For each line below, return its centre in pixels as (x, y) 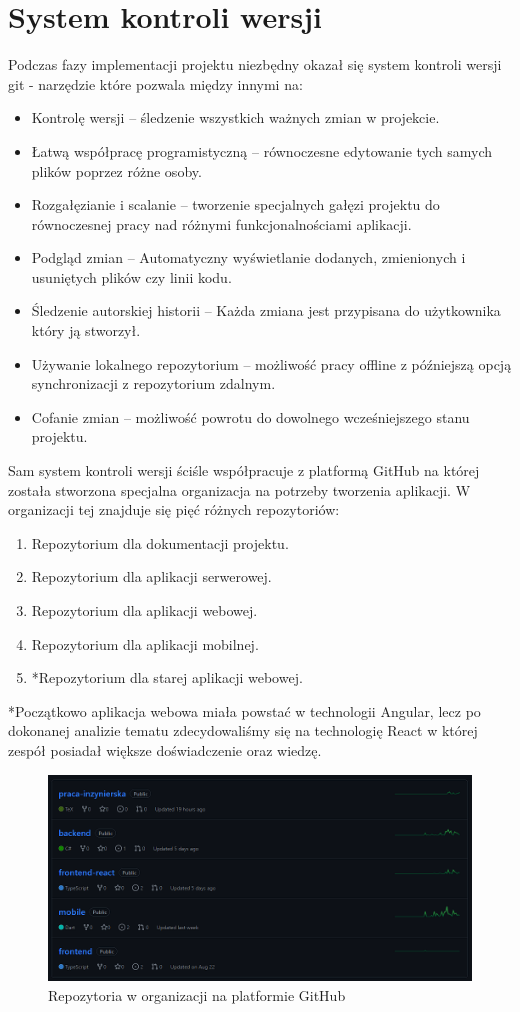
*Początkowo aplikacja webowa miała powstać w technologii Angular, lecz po (244, 710)
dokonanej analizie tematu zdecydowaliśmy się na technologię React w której (243, 730)
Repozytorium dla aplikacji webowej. (144, 610)
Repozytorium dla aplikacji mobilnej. (145, 643)
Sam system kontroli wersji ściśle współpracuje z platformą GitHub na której (244, 470)
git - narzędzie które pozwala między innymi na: (155, 83)
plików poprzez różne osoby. (116, 170)
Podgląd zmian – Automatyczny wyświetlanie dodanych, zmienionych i (248, 257)
